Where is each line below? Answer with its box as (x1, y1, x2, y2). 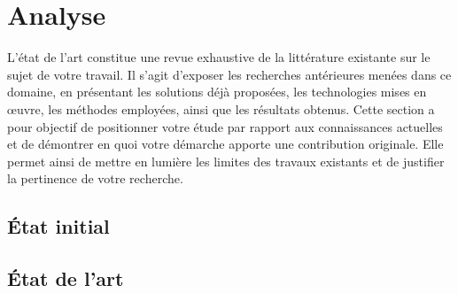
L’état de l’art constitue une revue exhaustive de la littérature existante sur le (7, 48, 431, 66)
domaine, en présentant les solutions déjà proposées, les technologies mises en (7, 82, 427, 101)
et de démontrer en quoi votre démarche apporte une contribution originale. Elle (7, 135, 444, 153)
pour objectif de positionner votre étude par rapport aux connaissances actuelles (7, 117, 443, 135)
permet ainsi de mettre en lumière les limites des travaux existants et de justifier (7, 151, 445, 170)
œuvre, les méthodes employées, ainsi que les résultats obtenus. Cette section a (7, 99, 435, 118)
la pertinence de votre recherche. (7, 169, 183, 188)
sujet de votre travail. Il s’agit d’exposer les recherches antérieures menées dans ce (7, 65, 452, 83)
